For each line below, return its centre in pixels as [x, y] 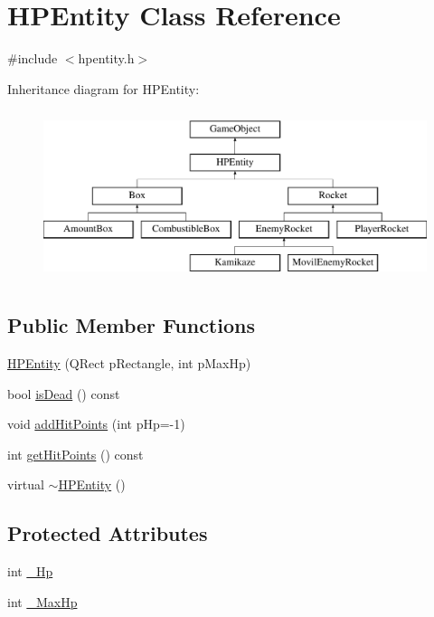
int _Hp [30, 571]
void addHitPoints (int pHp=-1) [96, 424]
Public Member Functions [131, 325]
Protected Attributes [108, 533]
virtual [26, 484]
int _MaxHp [42, 601]
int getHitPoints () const [75, 454]
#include [33, 58]
